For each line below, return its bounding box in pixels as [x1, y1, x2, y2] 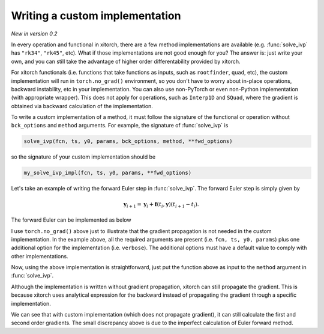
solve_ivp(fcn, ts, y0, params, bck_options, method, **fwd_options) [23, 138, 233, 145]
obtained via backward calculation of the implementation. [11, 102, 153, 109]
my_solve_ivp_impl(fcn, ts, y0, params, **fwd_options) [23, 169, 192, 177]
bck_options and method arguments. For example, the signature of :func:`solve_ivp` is [11, 122, 229, 129]
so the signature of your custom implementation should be [11, 153, 156, 160]
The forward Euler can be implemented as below [11, 216, 131, 223]
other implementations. [11, 252, 68, 260]
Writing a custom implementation [11, 9, 181, 22]
